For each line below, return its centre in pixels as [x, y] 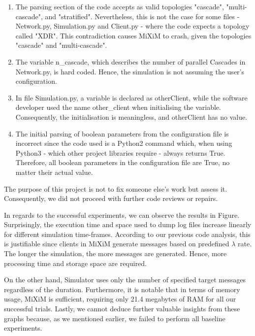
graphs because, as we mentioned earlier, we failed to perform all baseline [115, 318]
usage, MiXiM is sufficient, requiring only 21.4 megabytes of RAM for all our [120, 299]
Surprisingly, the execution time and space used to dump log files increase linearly [128, 224]
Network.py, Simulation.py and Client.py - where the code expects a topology [132, 26]
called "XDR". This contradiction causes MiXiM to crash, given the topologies [133, 35]
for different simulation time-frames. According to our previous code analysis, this [127, 234]
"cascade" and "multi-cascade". [61, 45]
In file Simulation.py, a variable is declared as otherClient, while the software [131, 97]
